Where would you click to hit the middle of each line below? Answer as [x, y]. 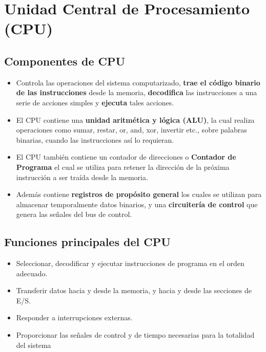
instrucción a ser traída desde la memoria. [82, 177]
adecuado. [32, 273]
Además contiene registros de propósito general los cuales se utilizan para [139, 194]
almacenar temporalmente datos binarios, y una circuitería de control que [137, 204]
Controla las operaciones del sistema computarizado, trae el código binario [138, 82]
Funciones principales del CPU [87, 242]
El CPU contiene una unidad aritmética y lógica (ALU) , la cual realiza [135, 119]
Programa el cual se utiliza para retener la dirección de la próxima [123, 167]
